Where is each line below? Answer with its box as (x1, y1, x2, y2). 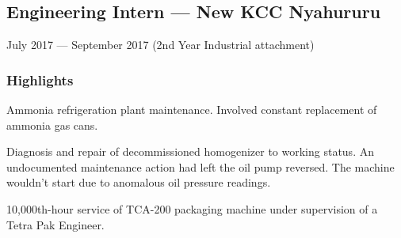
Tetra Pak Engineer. (6, 216, 105, 232)
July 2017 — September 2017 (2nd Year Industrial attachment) (6, 36, 315, 53)
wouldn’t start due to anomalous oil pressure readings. (6, 174, 271, 191)
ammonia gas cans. (6, 116, 98, 133)
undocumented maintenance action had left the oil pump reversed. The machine (6, 158, 395, 175)
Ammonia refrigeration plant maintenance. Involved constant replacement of (6, 101, 377, 118)
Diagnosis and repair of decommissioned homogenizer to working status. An (6, 143, 374, 160)
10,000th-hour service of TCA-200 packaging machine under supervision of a (6, 200, 378, 217)
